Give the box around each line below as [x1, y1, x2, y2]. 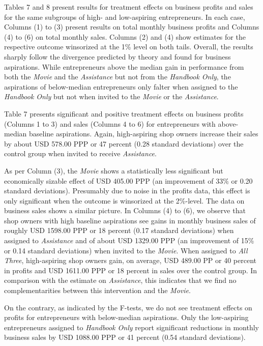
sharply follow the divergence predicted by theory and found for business [4, 51, 231, 62]
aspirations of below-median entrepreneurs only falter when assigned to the [4, 81, 238, 92]
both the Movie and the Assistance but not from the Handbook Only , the [4, 71, 231, 82]
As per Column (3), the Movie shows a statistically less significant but [4, 165, 223, 176]
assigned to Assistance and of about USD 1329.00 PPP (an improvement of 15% [4, 235, 254, 246]
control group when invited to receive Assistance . [4, 148, 157, 159]
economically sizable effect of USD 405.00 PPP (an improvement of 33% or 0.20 [4, 175, 253, 186]
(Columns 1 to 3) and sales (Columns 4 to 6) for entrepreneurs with [4, 118, 216, 129]
